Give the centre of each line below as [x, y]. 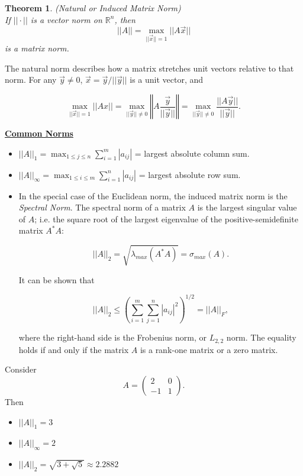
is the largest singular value [247, 207]
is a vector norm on [66, 19]
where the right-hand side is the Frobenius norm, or [112, 337]
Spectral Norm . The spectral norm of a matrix [102, 207]
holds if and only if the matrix [74, 349]
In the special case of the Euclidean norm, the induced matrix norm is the [153, 195]
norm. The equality [261, 337]
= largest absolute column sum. [192, 153]
